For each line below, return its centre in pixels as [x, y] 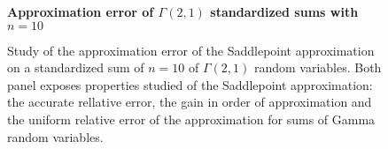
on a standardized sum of [76, 67]
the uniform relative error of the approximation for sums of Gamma [191, 119]
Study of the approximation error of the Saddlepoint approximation [191, 50]
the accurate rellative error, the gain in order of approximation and [190, 102]
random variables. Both [318, 67]
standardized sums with [284, 11]
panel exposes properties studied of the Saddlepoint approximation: [190, 84]
